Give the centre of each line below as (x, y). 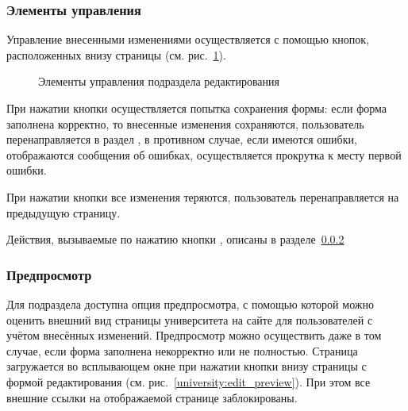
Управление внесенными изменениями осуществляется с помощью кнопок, (188, 39)
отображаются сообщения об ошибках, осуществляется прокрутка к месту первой (204, 154)
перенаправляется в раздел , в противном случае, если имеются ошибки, (182, 139)
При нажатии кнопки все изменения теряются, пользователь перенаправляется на (203, 196)
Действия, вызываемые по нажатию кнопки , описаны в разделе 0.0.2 (175, 239)
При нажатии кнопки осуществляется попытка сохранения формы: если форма (197, 108)
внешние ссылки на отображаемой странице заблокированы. (152, 397)
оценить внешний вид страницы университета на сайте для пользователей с (190, 319)
